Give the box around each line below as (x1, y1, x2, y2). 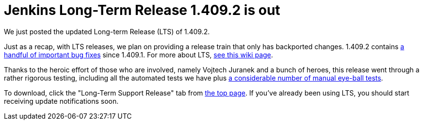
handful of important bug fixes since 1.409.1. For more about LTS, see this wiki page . (4, 50, 273, 59)
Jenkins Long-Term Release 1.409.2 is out (4, 2, 280, 18)
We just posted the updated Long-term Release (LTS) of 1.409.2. (4, 27, 210, 36)
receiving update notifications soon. (4, 96, 119, 105)
